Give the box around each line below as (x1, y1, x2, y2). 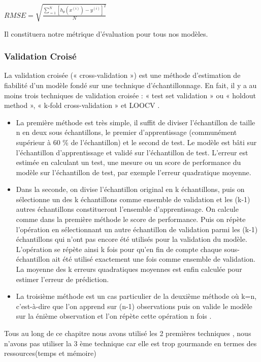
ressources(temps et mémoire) (4, 348, 96, 358)
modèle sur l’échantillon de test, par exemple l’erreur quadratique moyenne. (16, 166, 251, 177)
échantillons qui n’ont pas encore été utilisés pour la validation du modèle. (16, 234, 247, 244)
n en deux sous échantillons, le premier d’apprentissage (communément (16, 127, 237, 137)
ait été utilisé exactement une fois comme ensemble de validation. (52, 254, 255, 264)
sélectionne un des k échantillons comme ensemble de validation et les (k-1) (16, 193, 250, 204)
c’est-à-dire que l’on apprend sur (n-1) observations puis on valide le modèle (16, 300, 252, 311)
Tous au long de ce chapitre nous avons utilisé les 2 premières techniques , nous (4, 328, 251, 339)
